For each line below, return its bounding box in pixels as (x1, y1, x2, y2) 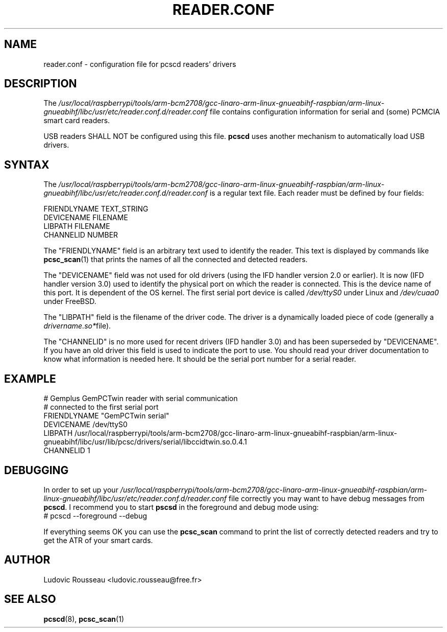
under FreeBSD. (43, 297, 96, 306)
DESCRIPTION (4, 77, 77, 90)
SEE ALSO (4, 593, 56, 606)
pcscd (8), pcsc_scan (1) (43, 614, 125, 623)
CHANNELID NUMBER (43, 230, 118, 240)
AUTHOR (4, 553, 51, 567)
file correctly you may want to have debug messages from (229, 494, 425, 503)
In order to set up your (43, 485, 118, 494)
